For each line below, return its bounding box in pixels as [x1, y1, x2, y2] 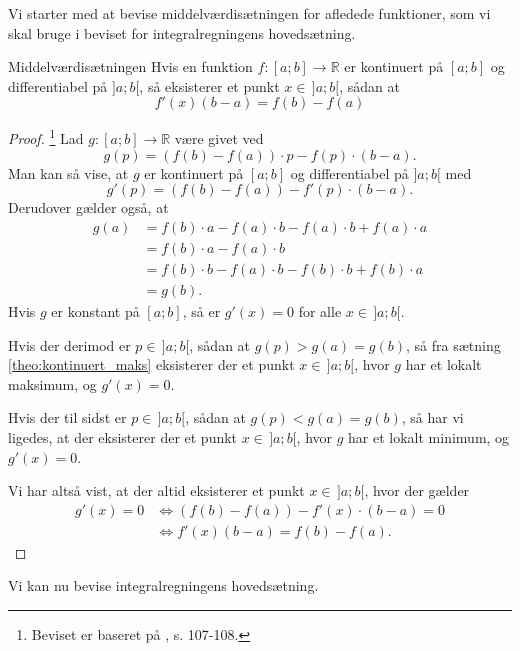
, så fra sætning [405, 334, 501, 355]
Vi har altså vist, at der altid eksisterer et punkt [8, 480, 305, 501]
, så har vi [401, 407, 464, 428]
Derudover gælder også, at [8, 197, 169, 218]
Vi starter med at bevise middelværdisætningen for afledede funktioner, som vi [8, 3, 491, 23]
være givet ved [174, 128, 264, 149]
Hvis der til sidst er [8, 407, 127, 428]
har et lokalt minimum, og [348, 426, 510, 447]
